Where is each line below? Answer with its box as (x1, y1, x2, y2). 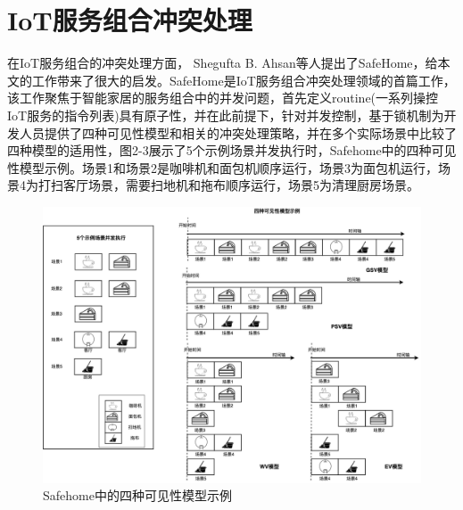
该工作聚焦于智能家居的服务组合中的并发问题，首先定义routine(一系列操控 (7, 88, 439, 107)
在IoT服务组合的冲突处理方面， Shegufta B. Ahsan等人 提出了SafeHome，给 (7, 53, 438, 72)
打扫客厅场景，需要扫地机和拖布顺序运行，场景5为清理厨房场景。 (37, 176, 419, 194)
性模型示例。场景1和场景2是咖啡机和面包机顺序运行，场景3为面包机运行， (7, 158, 438, 177)
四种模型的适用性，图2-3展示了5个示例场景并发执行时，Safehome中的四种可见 (7, 141, 457, 160)
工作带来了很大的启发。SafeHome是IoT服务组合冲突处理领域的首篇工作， (31, 70, 456, 89)
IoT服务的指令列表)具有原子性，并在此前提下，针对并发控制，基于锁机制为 (7, 105, 444, 124)
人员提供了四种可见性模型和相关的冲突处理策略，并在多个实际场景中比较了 (19, 123, 457, 142)
